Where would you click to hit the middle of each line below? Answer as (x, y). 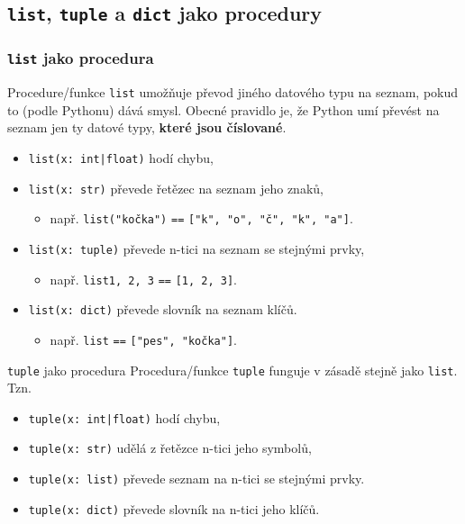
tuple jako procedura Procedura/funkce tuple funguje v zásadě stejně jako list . (232, 370)
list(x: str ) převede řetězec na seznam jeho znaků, (176, 188)
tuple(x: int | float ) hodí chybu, (124, 417)
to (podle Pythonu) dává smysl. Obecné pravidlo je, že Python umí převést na (223, 109)
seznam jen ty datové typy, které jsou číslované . (147, 127)
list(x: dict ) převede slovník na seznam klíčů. (163, 309)
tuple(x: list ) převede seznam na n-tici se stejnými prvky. (196, 479)
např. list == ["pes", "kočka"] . (143, 339)
